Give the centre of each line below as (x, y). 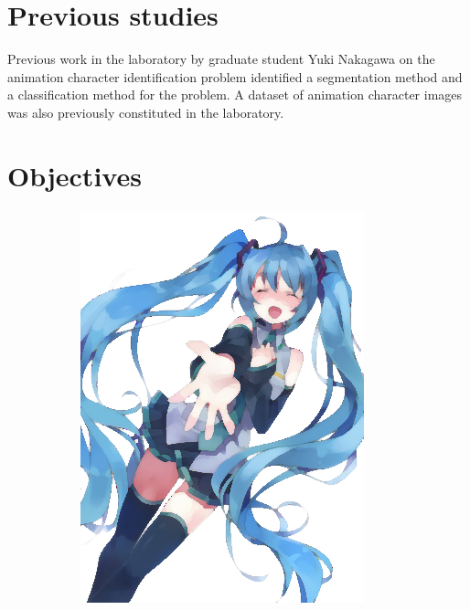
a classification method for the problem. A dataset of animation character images (235, 95)
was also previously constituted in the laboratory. (146, 112)
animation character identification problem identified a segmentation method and (235, 76)
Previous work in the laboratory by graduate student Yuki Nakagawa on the (221, 59)
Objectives (75, 175)
